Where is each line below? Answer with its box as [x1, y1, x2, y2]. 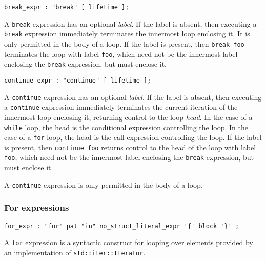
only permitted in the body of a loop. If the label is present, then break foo [4, 38, 244, 49]
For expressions [4, 201, 69, 214]
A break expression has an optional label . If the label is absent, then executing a [4, 18, 257, 29]
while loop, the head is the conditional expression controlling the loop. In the [4, 122, 248, 132]
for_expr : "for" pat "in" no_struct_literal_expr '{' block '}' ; [4, 222, 239, 230]
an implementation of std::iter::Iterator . [4, 247, 146, 257]
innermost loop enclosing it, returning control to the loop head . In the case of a [4, 111, 253, 122]
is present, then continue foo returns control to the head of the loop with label [4, 142, 256, 152]
